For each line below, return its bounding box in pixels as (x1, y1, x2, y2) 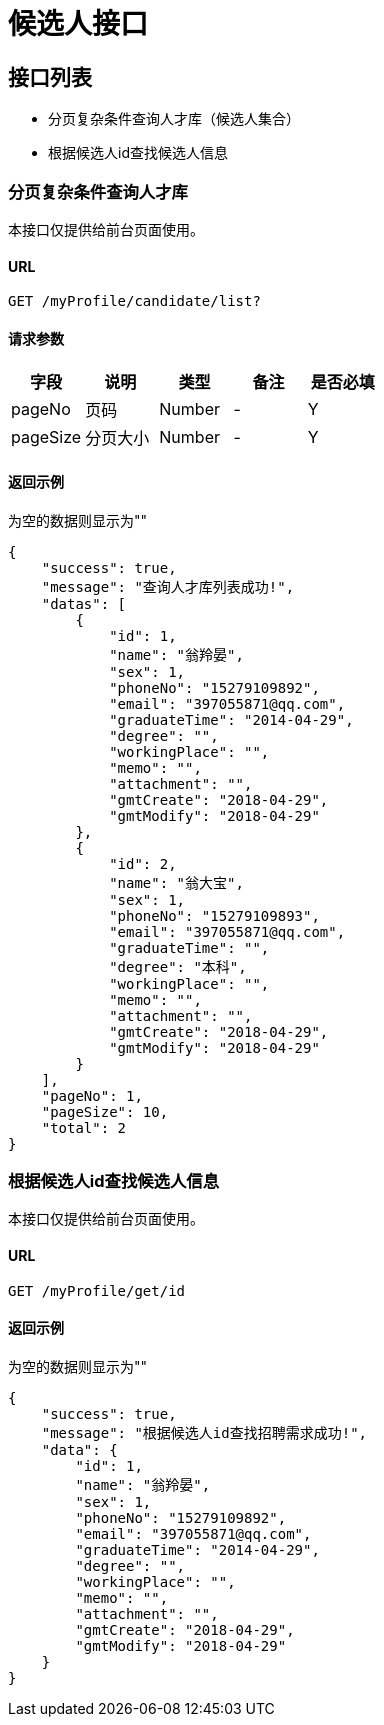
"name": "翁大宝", (109, 874, 244, 891)
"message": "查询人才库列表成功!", (41, 578, 295, 595)
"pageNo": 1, (41, 1087, 143, 1104)
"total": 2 (41, 1119, 127, 1136)
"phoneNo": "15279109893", (109, 907, 320, 924)
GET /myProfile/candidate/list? (8, 293, 261, 310)
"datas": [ (41, 595, 127, 612)
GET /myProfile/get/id (8, 1282, 186, 1299)
